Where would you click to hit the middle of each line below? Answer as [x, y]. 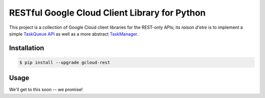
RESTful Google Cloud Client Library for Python [107, 13]
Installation [26, 48]
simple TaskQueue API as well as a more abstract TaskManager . [74, 34]
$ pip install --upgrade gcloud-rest [65, 62]
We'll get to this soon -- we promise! [46, 90]
